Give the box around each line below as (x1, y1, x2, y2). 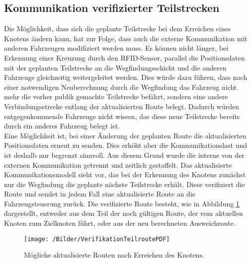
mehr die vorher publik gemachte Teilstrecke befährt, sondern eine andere (4, 91, 228, 102)
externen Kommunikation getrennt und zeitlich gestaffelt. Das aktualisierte (4, 159, 232, 170)
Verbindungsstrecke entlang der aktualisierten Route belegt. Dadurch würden (4, 101, 240, 111)
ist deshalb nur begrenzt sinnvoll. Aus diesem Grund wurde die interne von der (4, 149, 245, 160)
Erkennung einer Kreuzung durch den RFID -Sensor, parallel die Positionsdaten (4, 52, 245, 63)
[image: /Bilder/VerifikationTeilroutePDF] (24, 235, 170, 243)
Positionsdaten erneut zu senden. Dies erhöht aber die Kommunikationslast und (4, 140, 248, 150)
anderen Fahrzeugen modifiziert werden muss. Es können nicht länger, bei (4, 43, 229, 53)
